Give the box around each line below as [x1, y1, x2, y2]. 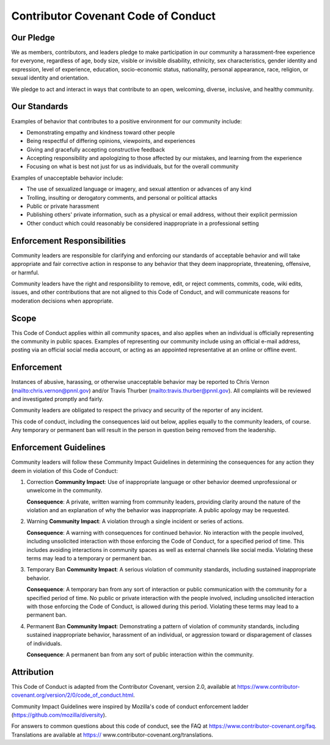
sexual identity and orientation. [11, 74, 89, 82]
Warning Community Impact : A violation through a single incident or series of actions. [26, 518, 244, 525]
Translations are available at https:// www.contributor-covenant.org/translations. [11, 731, 214, 738]
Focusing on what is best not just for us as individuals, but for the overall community [26, 163, 239, 171]
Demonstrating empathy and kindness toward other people [26, 128, 175, 136]
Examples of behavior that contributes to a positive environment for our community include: [11, 117, 243, 125]
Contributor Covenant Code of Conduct [11, 9, 216, 23]
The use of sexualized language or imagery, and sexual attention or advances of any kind [26, 185, 252, 193]
